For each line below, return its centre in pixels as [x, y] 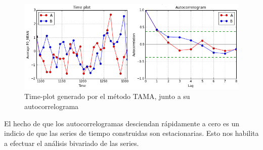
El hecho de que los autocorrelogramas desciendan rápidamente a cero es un [122, 123]
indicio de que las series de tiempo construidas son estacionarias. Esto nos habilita [131, 133]
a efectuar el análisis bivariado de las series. [72, 143]
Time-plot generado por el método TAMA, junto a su [107, 96]
